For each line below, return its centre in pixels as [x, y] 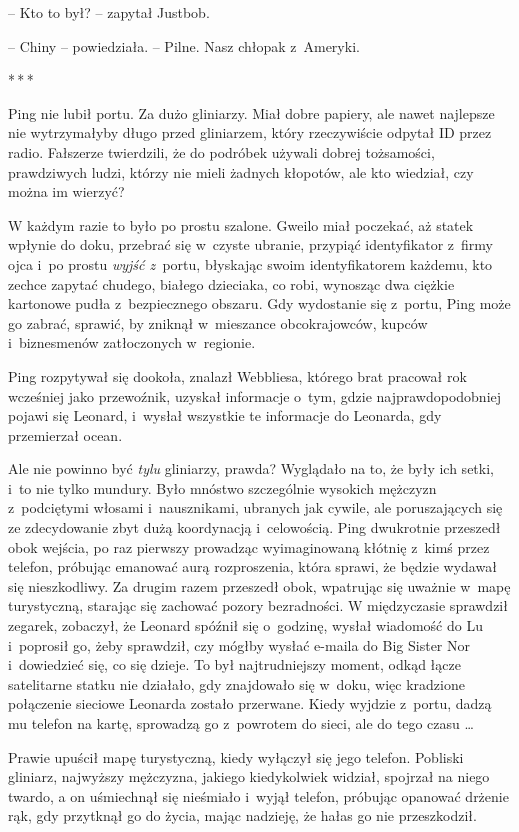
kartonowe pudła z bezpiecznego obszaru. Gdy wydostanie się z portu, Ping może [259, 303]
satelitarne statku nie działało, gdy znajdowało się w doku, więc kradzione [236, 683]
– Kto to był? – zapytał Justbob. [109, 12]
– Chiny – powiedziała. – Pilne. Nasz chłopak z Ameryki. [184, 45]
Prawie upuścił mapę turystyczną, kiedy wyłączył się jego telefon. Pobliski [236, 756]
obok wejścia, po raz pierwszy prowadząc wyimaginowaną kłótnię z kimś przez [249, 546]
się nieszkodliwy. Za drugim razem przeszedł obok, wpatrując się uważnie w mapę [259, 585]
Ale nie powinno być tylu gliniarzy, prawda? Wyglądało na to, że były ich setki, [251, 468]
